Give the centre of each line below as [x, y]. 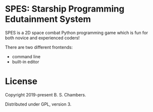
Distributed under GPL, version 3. [38, 104]
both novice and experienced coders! [42, 38]
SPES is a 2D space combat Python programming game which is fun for [77, 32]
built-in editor [26, 62]
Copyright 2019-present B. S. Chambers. [46, 95]
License [21, 81]
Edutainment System [48, 19]
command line [26, 56]
